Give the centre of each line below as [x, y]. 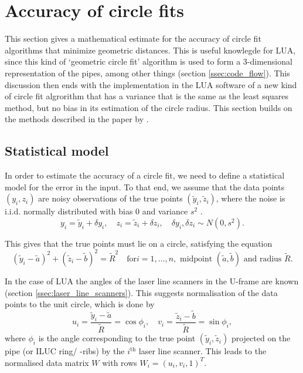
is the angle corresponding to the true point [117, 338]
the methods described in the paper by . [77, 119]
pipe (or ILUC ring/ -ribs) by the [65, 351]
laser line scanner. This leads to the [202, 351]
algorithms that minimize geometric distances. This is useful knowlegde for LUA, [150, 50]
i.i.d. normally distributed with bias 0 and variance [96, 211]
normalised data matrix [47, 362]
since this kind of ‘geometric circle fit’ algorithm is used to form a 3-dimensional [149, 61]
